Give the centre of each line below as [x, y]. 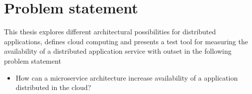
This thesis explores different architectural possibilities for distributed [110, 32]
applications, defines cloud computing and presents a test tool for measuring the [126, 41]
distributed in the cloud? [53, 87]
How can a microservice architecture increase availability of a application [127, 77]
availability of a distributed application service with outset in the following [118, 51]
